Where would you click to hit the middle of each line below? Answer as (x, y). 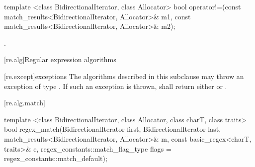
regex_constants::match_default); (56, 158)
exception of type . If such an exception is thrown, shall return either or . (116, 86)
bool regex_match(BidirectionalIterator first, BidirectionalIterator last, (113, 129)
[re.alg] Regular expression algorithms (60, 59)
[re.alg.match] (25, 103)
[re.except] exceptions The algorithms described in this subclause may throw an (124, 76)
